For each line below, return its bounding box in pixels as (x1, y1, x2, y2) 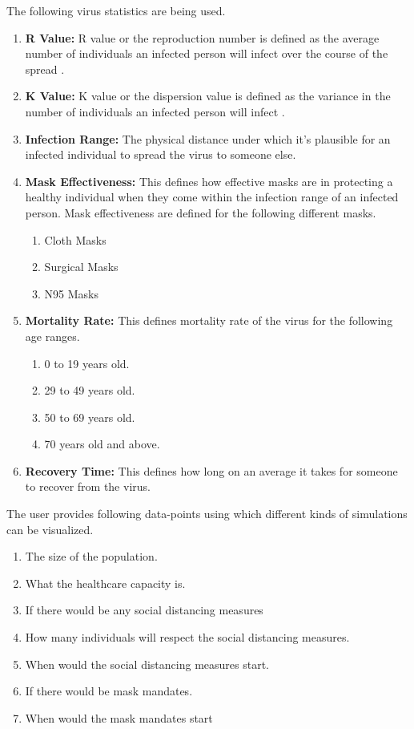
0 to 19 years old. (44, 354, 130, 371)
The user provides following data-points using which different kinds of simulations (6, 505, 408, 522)
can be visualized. (6, 520, 94, 537)
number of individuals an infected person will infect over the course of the (25, 45, 388, 62)
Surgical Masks (44, 258, 119, 275)
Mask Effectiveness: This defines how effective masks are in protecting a (25, 172, 393, 189)
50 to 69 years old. (44, 408, 135, 425)
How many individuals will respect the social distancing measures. (25, 629, 350, 646)
